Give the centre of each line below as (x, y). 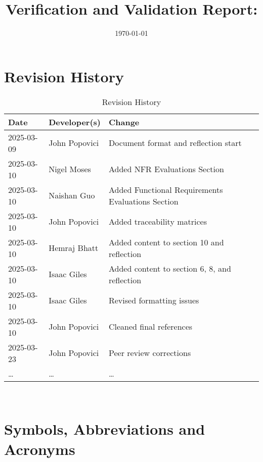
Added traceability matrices (158, 222)
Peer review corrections (150, 353)
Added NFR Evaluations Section (166, 169)
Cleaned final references (150, 327)
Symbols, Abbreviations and (105, 429)
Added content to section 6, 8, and (170, 268)
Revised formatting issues (154, 300)
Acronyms (40, 449)
